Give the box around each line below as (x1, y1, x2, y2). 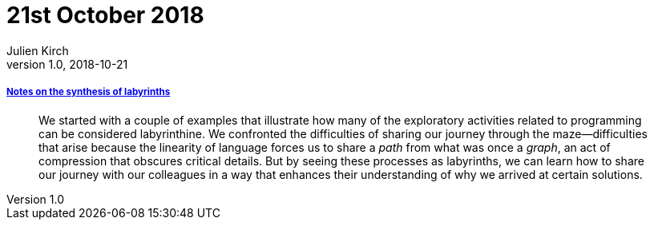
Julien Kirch (6, 43, 69, 57)
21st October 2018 (6, 2, 204, 29)
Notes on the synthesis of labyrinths (6, 86, 171, 98)
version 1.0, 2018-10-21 (6, 57, 128, 71)
